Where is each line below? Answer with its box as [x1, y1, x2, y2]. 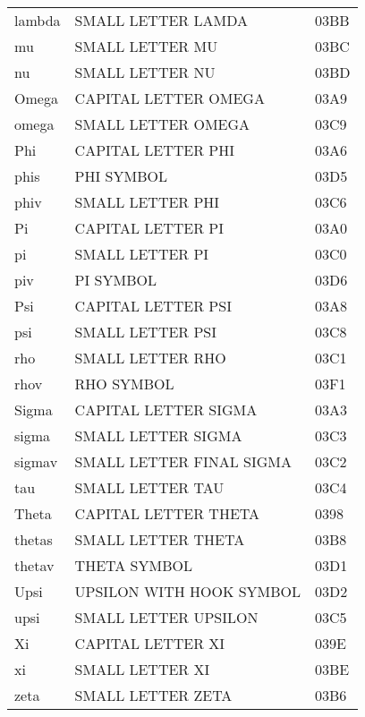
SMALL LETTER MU [74, 36, 218, 56]
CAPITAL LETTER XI [74, 633, 225, 653]
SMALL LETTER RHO [74, 347, 226, 368]
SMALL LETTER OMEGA [74, 114, 250, 134]
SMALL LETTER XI [74, 659, 210, 679]
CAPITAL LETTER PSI [74, 295, 232, 316]
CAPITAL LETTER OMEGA [74, 88, 265, 108]
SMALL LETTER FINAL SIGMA [74, 451, 292, 472]
